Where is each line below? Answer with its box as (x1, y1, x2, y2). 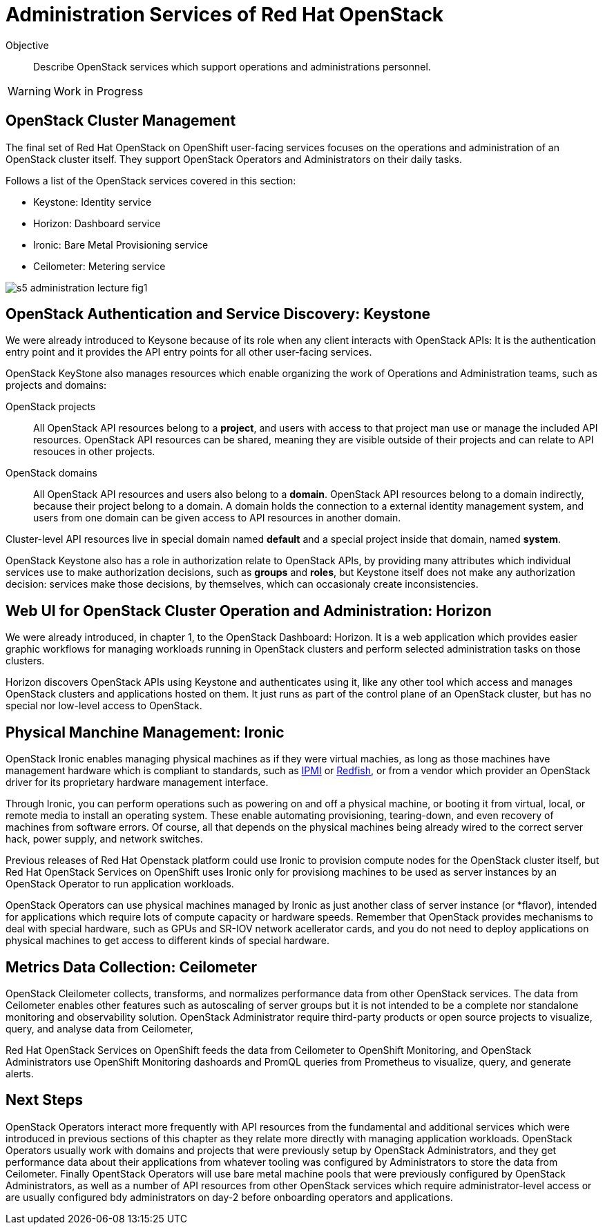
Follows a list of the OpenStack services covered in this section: (6, 174, 296, 186)
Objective (6, 39, 49, 51)
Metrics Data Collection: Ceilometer (6, 958, 258, 976)
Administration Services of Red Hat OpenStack (6, 3, 444, 26)
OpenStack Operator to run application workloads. (6, 878, 234, 890)
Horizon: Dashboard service (33, 217, 161, 229)
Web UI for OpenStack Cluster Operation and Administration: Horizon (6, 602, 492, 619)
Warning (8, 84, 51, 98)
